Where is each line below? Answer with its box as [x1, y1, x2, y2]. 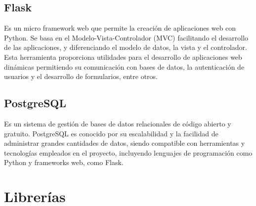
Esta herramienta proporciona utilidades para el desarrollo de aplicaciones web [4, 51, 242, 62]
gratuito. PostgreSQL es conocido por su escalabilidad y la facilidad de [4, 128, 218, 138]
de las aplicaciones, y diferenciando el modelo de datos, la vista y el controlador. [4, 42, 247, 52]
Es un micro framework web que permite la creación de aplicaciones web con [4, 23, 236, 33]
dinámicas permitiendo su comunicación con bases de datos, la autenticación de [4, 61, 245, 72]
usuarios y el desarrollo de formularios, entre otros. [4, 71, 158, 82]
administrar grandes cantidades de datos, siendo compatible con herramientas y [4, 138, 245, 148]
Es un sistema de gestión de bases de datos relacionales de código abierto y [4, 118, 231, 128]
